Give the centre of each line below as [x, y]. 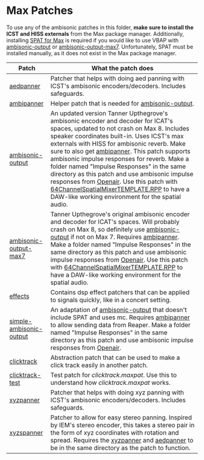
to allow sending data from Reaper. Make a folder [121, 325]
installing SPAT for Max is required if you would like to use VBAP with [93, 40]
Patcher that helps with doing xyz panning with [117, 392]
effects [19, 296]
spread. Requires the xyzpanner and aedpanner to [122, 440]
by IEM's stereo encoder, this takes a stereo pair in [123, 425]
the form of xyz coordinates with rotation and [115, 433]
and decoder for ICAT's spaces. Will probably [115, 222]
